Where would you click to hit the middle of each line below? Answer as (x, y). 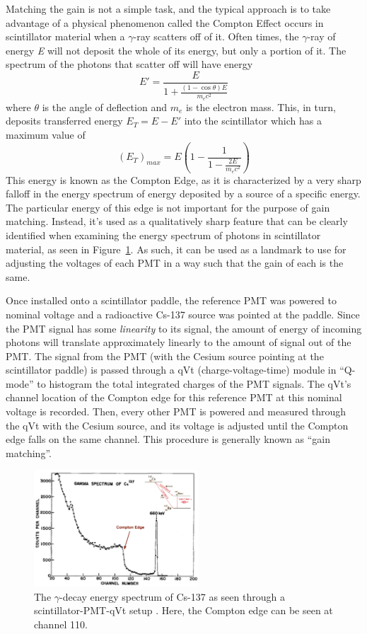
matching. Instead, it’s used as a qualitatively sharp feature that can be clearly (177, 221)
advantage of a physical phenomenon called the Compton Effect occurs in (165, 22)
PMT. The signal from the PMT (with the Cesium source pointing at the (165, 356)
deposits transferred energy (64, 121)
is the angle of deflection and (104, 106)
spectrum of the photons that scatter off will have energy (129, 64)
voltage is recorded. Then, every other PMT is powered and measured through (176, 411)
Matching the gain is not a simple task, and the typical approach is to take (168, 8)
